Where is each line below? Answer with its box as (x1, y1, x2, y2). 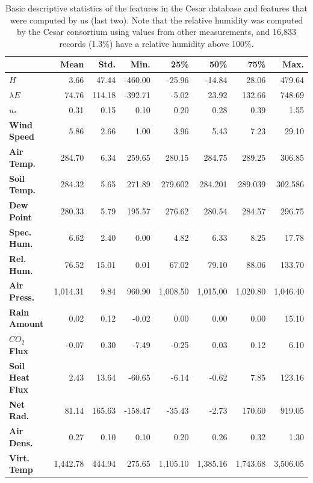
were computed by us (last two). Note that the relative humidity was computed (10, 13, 303, 26)
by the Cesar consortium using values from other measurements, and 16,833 (17, 25, 296, 38)
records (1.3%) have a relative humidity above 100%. (59, 37, 254, 49)
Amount (9, 317, 44, 330)
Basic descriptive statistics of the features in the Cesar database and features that (5, 2, 308, 14)
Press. (9, 290, 35, 303)
